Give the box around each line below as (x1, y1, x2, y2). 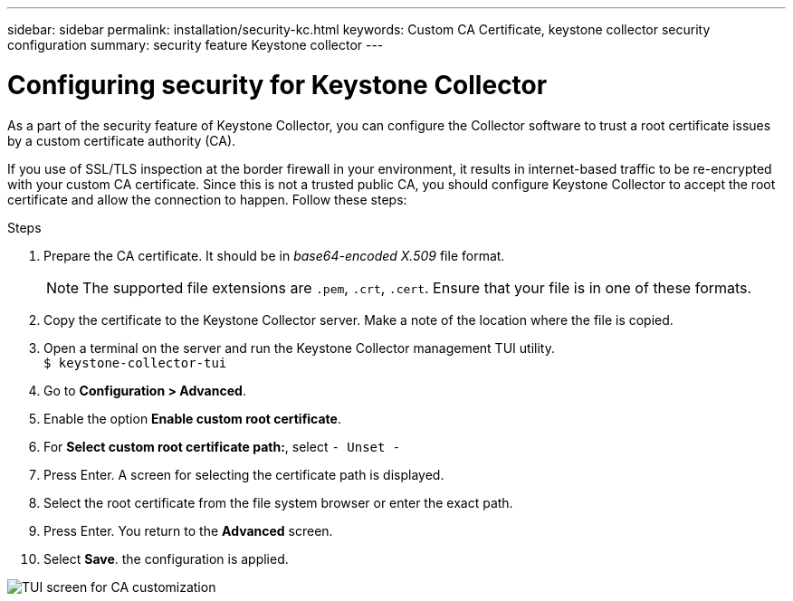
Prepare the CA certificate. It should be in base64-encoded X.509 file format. (43, 247, 505, 263)
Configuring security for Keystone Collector (7, 69, 548, 100)
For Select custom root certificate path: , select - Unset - (43, 438, 401, 454)
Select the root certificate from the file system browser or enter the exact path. (43, 494, 513, 510)
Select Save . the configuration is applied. (43, 550, 289, 567)
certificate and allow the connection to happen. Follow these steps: (7, 191, 407, 207)
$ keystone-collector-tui (43, 355, 227, 370)
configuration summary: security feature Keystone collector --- (7, 37, 384, 52)
